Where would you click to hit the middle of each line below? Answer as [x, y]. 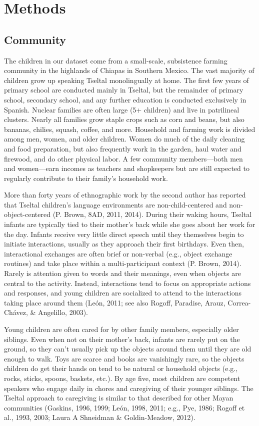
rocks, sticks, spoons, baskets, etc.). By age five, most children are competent [122, 378]
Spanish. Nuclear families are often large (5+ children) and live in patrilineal [122, 109]
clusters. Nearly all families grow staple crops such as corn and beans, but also [124, 119]
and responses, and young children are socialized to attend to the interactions [123, 293]
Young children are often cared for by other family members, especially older [121, 329]
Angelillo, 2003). [63, 312]
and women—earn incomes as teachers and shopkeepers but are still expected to [127, 168]
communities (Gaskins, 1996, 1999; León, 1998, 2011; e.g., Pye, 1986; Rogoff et [124, 407]
